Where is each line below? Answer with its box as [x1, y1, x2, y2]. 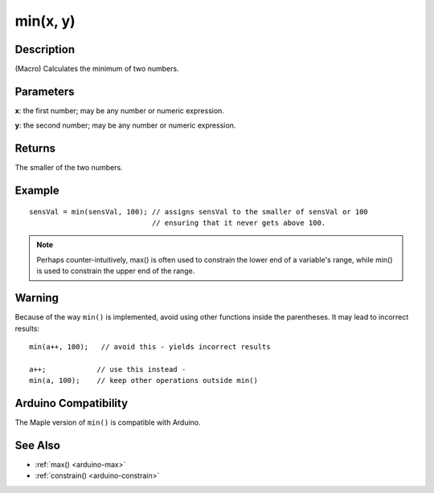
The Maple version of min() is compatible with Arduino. [14, 418, 201, 427]
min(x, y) [14, 12, 76, 30]
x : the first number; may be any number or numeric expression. [14, 105, 225, 116]
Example [14, 184, 59, 198]
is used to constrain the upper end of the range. [36, 266, 195, 276]
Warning [14, 291, 59, 305]
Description [14, 43, 76, 56]
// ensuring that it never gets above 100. [151, 218, 326, 228]
